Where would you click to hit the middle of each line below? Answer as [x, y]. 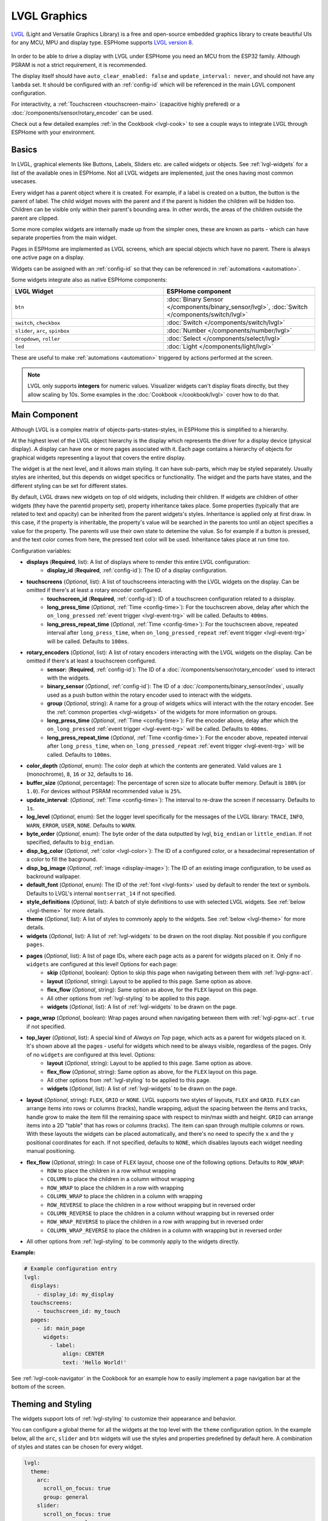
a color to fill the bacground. [62, 859]
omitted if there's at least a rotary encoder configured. [94, 590]
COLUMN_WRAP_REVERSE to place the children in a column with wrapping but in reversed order [165, 1230]
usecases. [24, 181]
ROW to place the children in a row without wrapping [111, 1171]
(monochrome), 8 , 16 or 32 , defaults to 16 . [80, 774]
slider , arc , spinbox [42, 330]
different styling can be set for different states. [70, 486]
